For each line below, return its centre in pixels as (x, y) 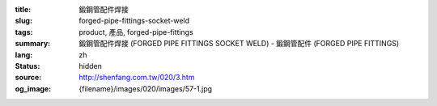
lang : (24, 55)
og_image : (33, 88)
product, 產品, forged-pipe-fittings (136, 32)
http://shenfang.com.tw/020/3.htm (137, 78)
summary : (33, 44)
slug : (23, 21)
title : (23, 9)
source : (28, 78)
